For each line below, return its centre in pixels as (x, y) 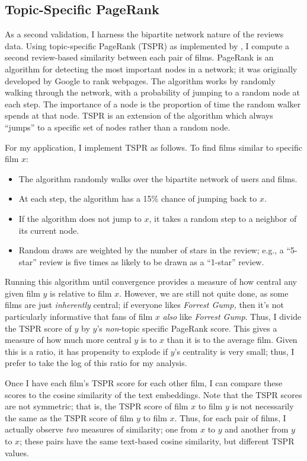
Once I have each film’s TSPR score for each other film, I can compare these (144, 383)
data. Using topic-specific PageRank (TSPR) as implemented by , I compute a (147, 45)
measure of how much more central (68, 340)
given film (23, 293)
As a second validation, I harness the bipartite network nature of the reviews (144, 34)
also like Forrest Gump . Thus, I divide (232, 317)
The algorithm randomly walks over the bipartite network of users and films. (158, 178)
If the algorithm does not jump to (80, 218)
